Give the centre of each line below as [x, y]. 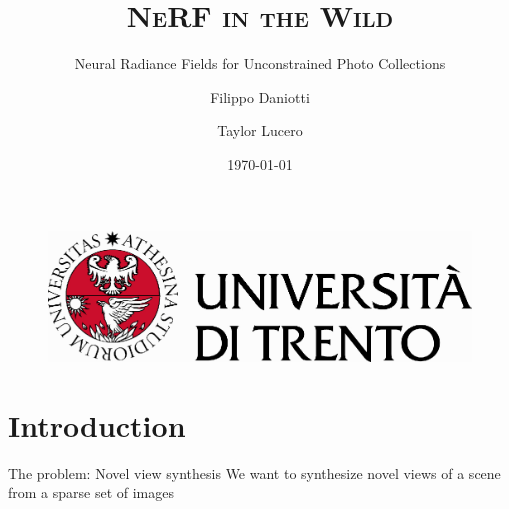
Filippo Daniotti [260, 96]
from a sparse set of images [91, 492]
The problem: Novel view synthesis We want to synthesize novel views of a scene [254, 472]
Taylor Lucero [260, 130]
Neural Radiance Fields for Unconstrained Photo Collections [260, 63]
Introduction [97, 424]
